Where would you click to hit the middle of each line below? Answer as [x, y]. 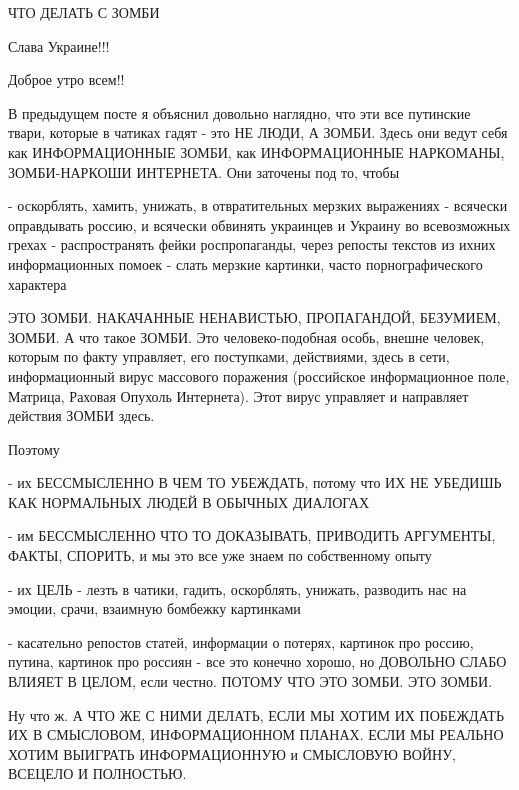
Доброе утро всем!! [66, 79]
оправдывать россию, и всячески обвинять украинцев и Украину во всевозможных [259, 224]
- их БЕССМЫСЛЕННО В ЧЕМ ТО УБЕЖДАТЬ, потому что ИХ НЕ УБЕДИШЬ [255, 482]
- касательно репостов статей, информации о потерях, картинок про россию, [241, 641]
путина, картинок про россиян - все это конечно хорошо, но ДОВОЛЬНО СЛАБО [257, 661]
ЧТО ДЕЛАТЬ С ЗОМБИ [84, 12]
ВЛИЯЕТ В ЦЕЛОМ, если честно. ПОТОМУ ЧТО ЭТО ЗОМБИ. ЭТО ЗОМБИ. [250, 681]
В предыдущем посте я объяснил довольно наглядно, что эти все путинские [239, 112]
